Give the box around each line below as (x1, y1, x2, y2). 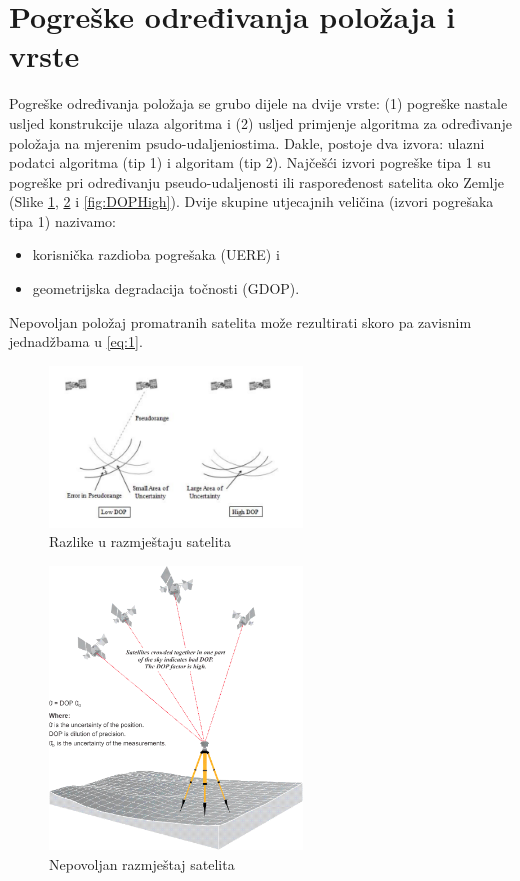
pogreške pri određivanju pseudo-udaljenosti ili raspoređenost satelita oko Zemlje (9, 171, 504, 192)
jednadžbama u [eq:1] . (9, 331, 143, 352)
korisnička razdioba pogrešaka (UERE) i (32, 244, 280, 265)
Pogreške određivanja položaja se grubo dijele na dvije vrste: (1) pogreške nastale (9, 93, 508, 114)
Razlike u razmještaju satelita (49, 531, 231, 552)
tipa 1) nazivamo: (9, 210, 116, 231)
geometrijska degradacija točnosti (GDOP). (32, 278, 300, 299)
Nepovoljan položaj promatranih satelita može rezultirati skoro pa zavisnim (9, 311, 472, 332)
